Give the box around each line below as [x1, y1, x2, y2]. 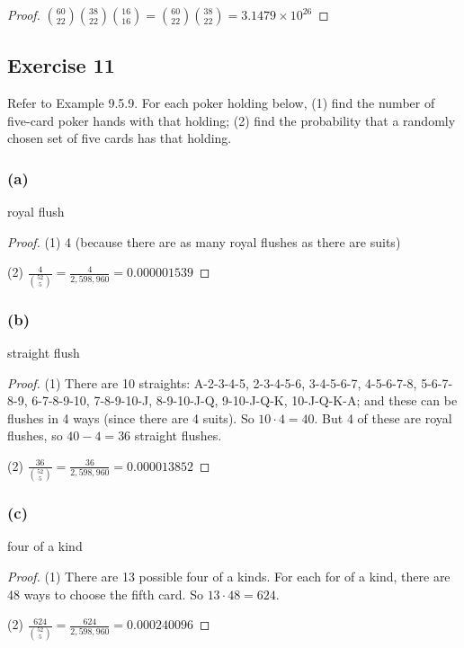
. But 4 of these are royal [314, 408, 452, 427]
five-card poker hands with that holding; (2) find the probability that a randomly [7, 111, 456, 129]
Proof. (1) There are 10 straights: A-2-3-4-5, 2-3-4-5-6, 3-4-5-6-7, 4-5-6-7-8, [7, 373, 417, 392]
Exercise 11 [7, 51, 115, 79]
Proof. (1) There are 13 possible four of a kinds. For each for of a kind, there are [7, 567, 451, 586]
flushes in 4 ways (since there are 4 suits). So [7, 408, 254, 427]
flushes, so [7, 426, 63, 445]
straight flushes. [134, 426, 222, 445]
